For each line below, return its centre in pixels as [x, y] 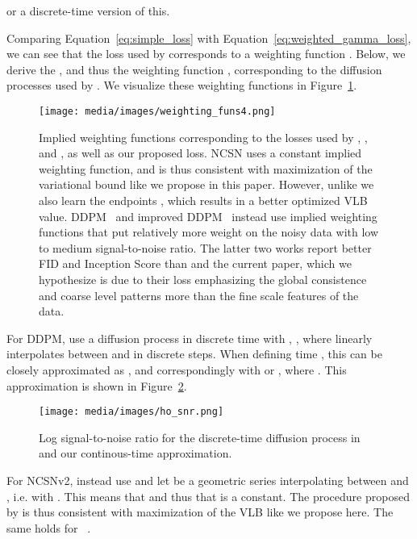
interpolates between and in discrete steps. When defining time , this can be [194, 354]
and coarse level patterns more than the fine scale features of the [199, 295]
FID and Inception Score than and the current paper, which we [195, 263]
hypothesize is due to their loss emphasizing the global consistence [203, 279]
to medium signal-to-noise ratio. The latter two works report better [205, 247]
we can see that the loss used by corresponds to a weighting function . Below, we [206, 54]
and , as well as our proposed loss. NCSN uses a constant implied [200, 153]
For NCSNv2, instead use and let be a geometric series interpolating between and [208, 480]
